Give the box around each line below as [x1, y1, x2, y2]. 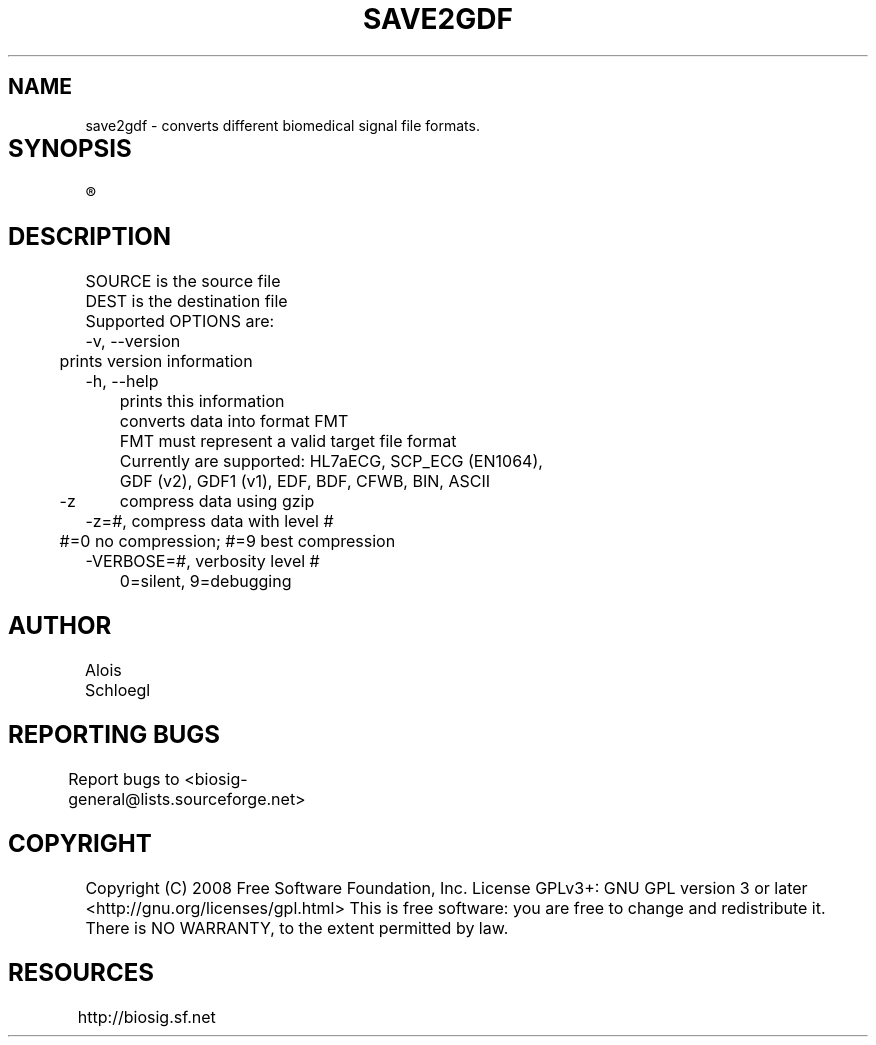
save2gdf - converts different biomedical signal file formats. [85, 116, 480, 134]
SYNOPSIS [8, 133, 132, 163]
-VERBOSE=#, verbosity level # [85, 551, 320, 572]
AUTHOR [8, 611, 112, 641]
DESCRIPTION [8, 222, 171, 252]
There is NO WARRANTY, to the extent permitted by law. [85, 917, 509, 938]
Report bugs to [68, 768, 180, 789]
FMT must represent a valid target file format [119, 431, 457, 452]
